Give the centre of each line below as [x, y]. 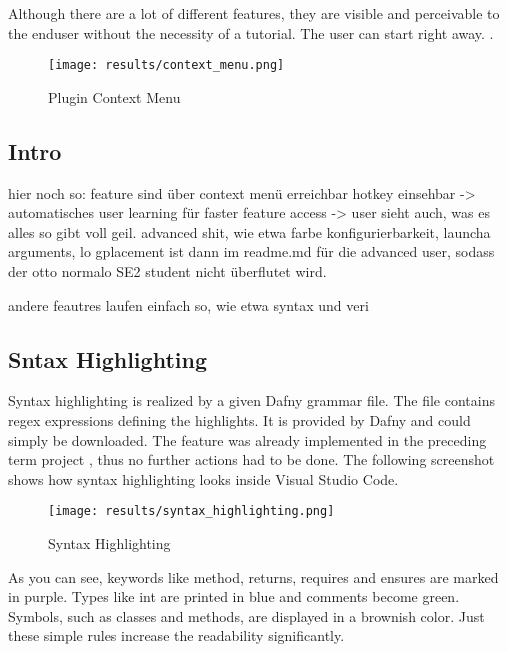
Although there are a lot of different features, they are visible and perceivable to [254, 13]
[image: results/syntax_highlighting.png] [191, 511]
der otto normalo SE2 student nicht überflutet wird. [167, 271]
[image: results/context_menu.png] [166, 65]
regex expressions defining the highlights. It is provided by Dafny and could [239, 420]
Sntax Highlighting [107, 358]
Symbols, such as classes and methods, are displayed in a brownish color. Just [246, 615]
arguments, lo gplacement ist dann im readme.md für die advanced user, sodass [251, 251]
